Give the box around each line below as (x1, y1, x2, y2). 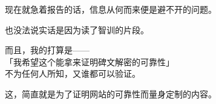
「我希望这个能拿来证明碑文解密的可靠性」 (5, 55, 174, 68)
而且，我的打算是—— (5, 44, 90, 56)
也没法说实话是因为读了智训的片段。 (5, 23, 149, 36)
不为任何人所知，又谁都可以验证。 (5, 67, 140, 80)
